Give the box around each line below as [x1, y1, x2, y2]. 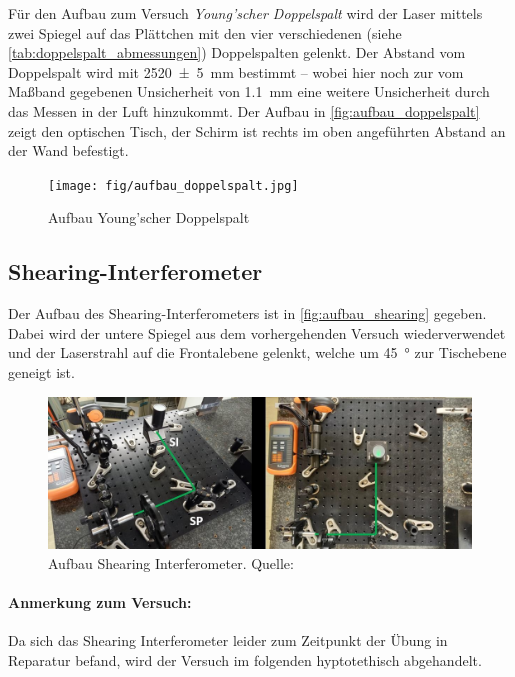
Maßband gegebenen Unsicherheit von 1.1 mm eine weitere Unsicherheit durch [8, 81, 490, 102]
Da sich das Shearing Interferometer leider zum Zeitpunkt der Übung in [8, 629, 448, 650]
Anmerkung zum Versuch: [8, 591, 192, 612]
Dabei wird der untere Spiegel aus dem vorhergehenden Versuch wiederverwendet [8, 322, 506, 343]
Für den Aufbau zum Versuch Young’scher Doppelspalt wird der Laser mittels [8, 3, 483, 23]
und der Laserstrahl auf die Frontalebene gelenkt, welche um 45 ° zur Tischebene [8, 342, 507, 363]
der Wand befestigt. [8, 140, 129, 161]
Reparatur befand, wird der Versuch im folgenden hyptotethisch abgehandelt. [8, 649, 482, 670]
